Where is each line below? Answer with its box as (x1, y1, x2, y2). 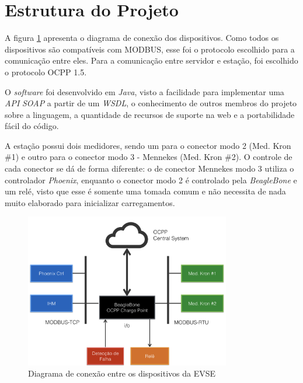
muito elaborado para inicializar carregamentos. (5, 196, 175, 208)
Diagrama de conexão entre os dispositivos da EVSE (28, 367, 216, 379)
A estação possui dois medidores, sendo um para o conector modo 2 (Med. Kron (5, 139, 291, 151)
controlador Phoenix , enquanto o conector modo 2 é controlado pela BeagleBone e (5, 173, 297, 186)
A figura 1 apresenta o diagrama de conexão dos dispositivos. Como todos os (5, 32, 279, 44)
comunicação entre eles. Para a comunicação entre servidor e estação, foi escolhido (5, 54, 298, 67)
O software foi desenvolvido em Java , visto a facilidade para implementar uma (5, 85, 284, 98)
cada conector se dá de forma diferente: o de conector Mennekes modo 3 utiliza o (5, 162, 294, 175)
